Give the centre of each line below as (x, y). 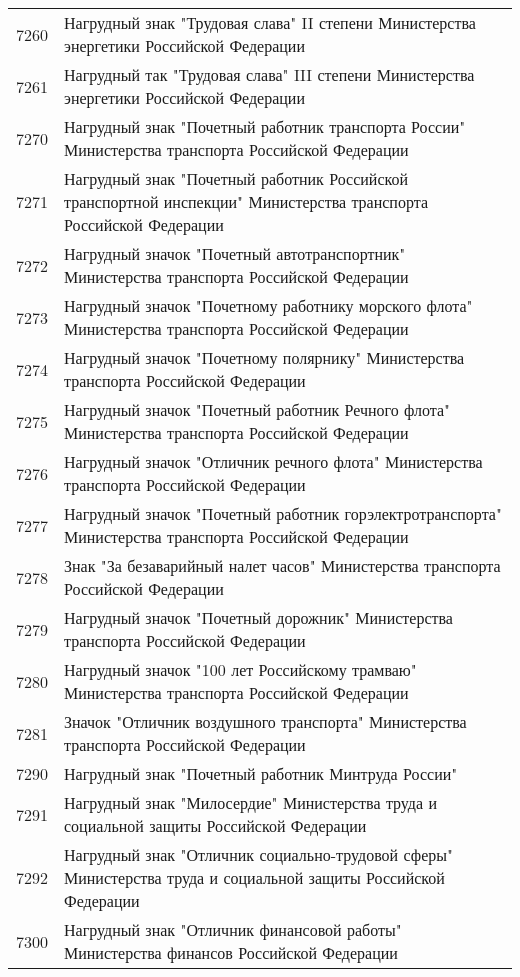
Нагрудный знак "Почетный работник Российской (236, 178)
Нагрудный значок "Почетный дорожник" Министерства (258, 617)
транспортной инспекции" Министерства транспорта (246, 201)
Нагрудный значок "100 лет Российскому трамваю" (240, 669)
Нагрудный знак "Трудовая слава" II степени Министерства (270, 22)
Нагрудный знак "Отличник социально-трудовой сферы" (258, 854)
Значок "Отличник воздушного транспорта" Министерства (265, 721)
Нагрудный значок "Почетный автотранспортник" (235, 253)
